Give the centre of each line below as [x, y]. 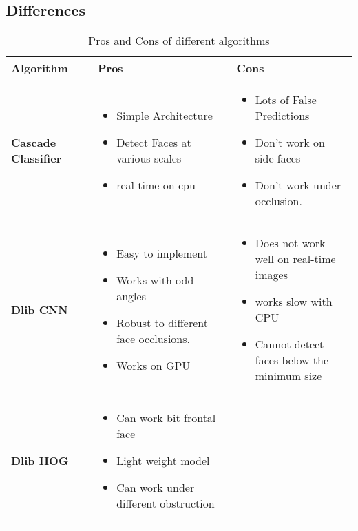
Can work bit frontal [166, 418]
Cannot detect [289, 344]
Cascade [34, 143]
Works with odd [155, 280]
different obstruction [166, 503]
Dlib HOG [40, 461]
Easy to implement [162, 253]
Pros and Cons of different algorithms [179, 41]
